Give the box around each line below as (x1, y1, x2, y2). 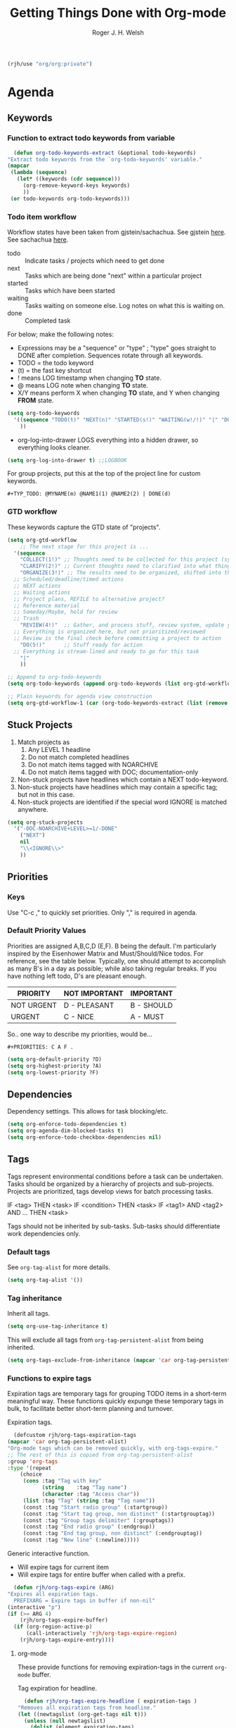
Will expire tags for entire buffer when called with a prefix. (17, 1570, 186, 1579)
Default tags (7, 1247, 51, 1257)
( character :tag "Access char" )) (41, 1491, 140, 1498)
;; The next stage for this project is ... (20, 543, 150, 550)
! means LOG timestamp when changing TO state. (17, 374, 162, 382)
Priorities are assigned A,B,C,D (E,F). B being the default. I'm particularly (7, 942, 216, 950)
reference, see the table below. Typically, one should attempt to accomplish (7, 956, 226, 965)
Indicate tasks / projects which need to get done (25, 256, 165, 265)
